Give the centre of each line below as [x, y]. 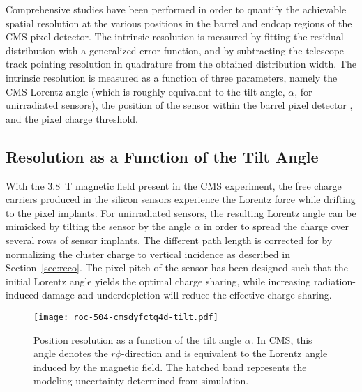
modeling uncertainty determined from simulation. [141, 380]
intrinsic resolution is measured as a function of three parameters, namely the [172, 77]
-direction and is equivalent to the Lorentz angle [224, 353]
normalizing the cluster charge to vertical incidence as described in [148, 254]
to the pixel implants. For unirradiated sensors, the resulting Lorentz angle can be [181, 212]
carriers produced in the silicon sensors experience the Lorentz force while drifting [181, 199]
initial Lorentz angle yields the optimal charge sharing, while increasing [158, 281]
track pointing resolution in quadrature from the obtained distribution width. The [181, 64]
